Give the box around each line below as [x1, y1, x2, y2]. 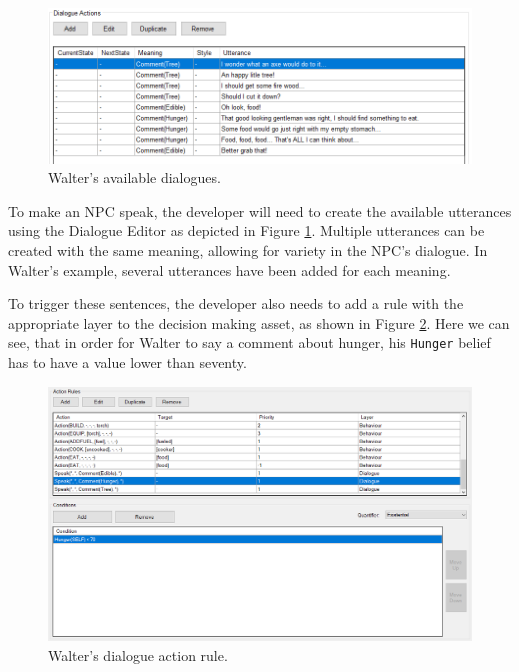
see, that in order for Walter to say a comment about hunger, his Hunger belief [8, 332, 491, 353]
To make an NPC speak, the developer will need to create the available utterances [8, 200, 512, 221]
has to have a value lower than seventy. [8, 352, 247, 373]
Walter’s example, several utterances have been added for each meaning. [8, 259, 451, 280]
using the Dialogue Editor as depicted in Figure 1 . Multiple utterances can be [8, 220, 485, 241]
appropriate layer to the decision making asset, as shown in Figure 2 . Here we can [8, 312, 510, 333]
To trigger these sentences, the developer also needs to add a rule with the [8, 293, 464, 314]
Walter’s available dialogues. [48, 167, 221, 188]
